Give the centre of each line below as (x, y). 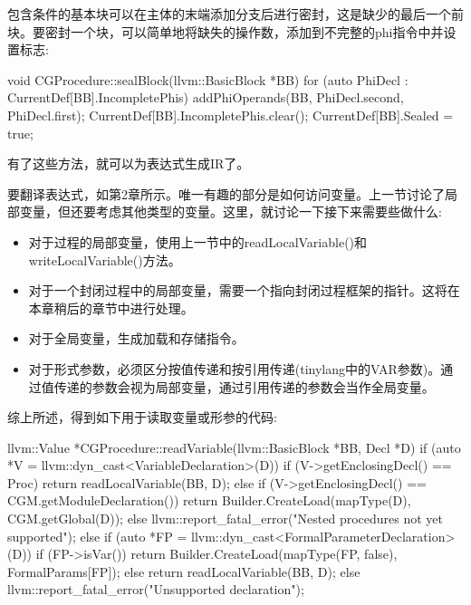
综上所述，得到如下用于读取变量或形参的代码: (142, 417)
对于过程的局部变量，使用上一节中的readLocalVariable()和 (198, 241)
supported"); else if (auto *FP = (97, 536)
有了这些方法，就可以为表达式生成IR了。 (129, 163)
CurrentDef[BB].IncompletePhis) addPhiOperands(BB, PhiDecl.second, (206, 97)
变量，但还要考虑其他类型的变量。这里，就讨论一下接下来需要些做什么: (231, 211)
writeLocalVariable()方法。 (105, 259)
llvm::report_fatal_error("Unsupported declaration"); (156, 589)
